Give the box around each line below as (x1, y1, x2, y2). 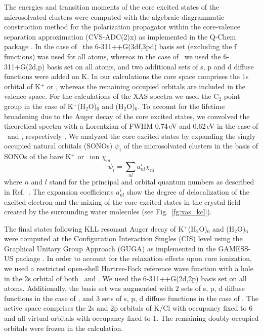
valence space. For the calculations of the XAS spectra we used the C (4, 91, 219, 101)
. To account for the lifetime (138, 100, 225, 111)
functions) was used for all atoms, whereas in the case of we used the (4, 51, 221, 61)
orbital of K (4, 81, 41, 91)
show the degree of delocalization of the (126, 186, 249, 197)
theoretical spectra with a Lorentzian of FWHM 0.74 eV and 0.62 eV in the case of (4, 121, 258, 131)
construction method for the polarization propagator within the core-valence (4, 21, 241, 32)
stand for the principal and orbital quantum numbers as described (49, 176, 254, 187)
